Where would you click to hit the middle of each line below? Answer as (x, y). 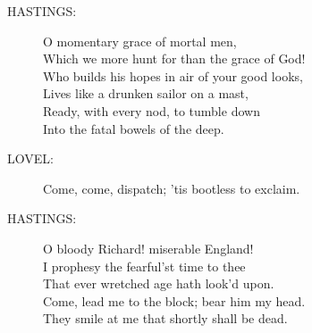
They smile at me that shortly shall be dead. (165, 318)
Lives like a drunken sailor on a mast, (146, 93)
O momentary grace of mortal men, (140, 41)
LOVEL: (30, 158)
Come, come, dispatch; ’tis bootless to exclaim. (172, 188)
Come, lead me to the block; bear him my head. (174, 300)
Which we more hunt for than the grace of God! (174, 58)
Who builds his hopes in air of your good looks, (173, 75)
